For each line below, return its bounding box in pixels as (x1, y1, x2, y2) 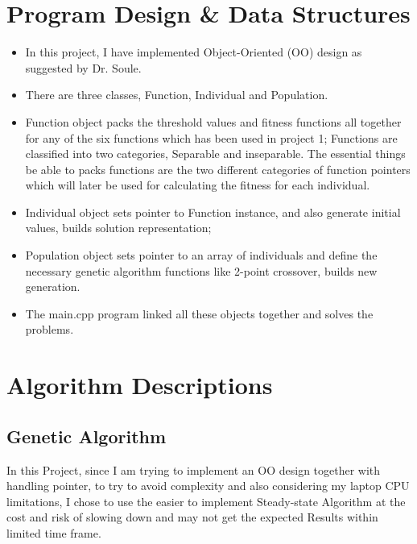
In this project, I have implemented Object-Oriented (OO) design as (25, 44, 362, 60)
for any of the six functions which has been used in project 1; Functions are (25, 129, 398, 146)
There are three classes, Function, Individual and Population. (25, 86, 328, 103)
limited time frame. (6, 524, 101, 541)
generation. (25, 278, 81, 295)
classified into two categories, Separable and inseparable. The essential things (25, 145, 406, 162)
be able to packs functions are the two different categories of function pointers (25, 160, 411, 177)
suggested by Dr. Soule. (25, 59, 142, 76)
